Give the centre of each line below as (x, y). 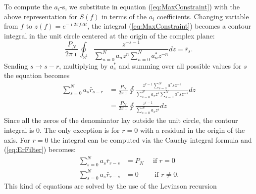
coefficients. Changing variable (203, 16)
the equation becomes (37, 75)
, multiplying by (83, 65)
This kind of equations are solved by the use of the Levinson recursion (110, 186)
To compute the (28, 6)
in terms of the (124, 16)
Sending (16, 65)
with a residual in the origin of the (192, 130)
